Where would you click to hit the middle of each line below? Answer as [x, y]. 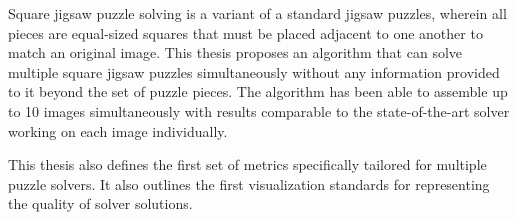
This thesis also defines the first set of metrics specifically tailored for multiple [247, 164]
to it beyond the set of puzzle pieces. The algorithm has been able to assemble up [258, 91]
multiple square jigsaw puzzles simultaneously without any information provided [254, 71]
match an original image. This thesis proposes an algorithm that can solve [235, 52]
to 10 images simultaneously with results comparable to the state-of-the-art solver [259, 110]
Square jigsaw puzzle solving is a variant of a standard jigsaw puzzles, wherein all [257, 13]
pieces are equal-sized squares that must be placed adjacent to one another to [245, 32]
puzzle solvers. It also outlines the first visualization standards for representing [249, 183]
